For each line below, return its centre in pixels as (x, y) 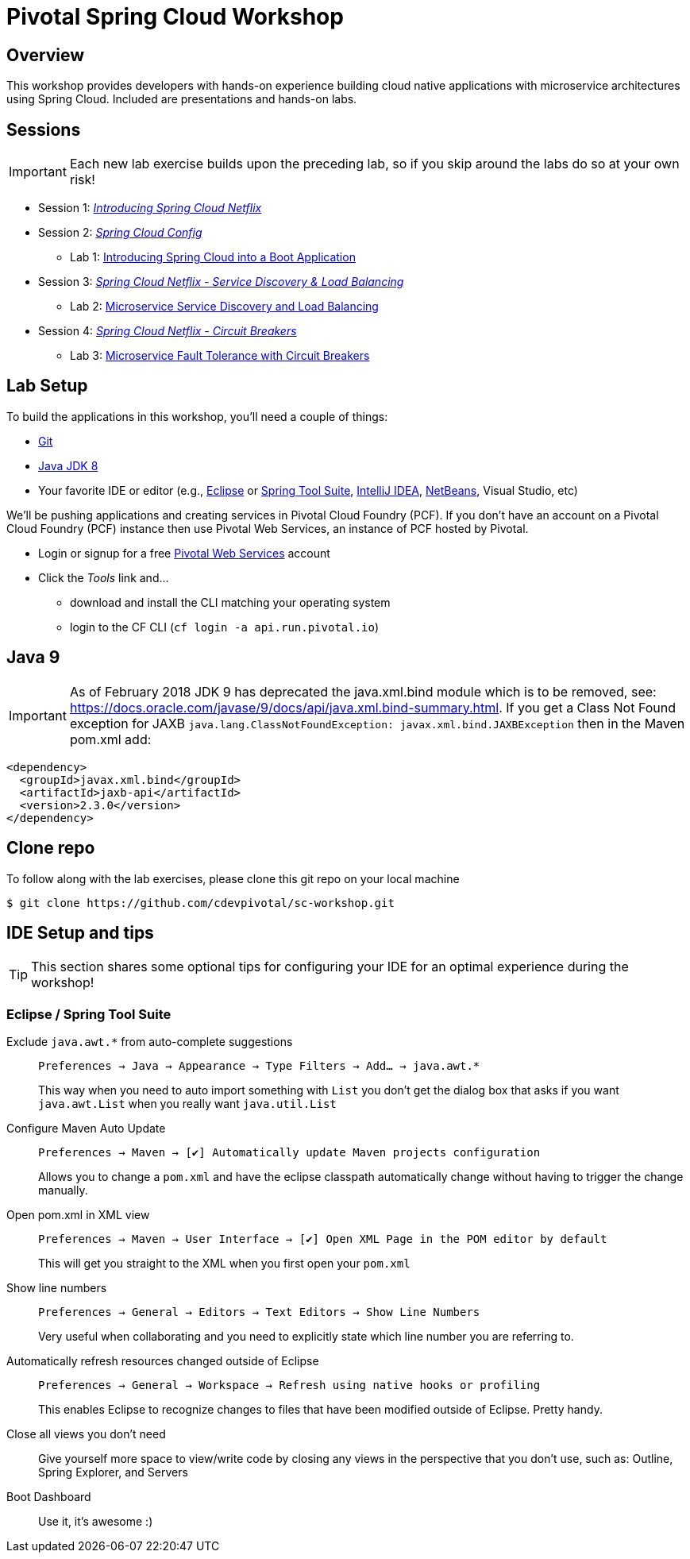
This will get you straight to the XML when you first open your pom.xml (224, 1264)
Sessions (44, 129)
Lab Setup (47, 386)
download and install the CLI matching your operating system (230, 602)
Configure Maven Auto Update (86, 1129)
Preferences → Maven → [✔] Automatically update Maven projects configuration (289, 1153)
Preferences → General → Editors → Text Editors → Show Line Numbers (259, 1312)
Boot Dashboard (49, 1497)
